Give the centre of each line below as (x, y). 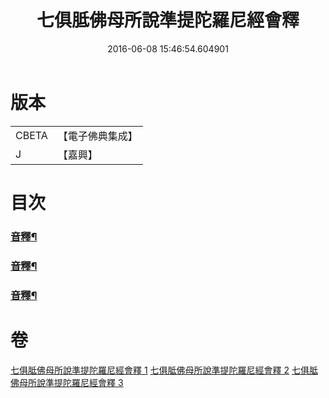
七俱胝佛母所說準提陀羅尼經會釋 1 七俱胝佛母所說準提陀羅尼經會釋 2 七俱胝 (164, 370)
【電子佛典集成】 (97, 136)
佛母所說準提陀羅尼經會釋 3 (67, 382)
